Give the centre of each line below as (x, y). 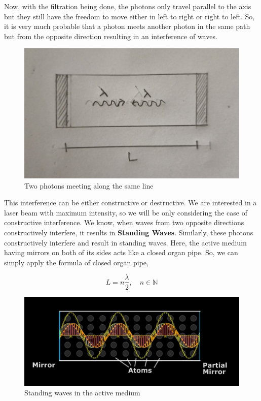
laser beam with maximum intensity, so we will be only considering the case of (126, 212)
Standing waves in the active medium (82, 393)
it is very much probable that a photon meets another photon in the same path (127, 26)
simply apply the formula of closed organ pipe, (76, 262)
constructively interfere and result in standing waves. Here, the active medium (125, 242)
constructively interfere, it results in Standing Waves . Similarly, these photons (129, 233)
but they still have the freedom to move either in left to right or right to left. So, (129, 16)
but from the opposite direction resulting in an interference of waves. (111, 36)
